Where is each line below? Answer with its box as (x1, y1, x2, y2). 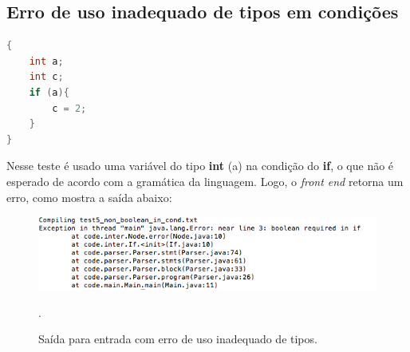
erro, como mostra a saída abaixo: (6, 188, 172, 205)
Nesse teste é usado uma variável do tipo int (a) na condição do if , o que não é (6, 157, 394, 174)
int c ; (29, 71, 64, 83)
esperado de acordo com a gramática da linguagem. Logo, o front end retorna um (6, 172, 404, 189)
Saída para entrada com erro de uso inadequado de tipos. (38, 330, 317, 347)
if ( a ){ (29, 86, 69, 98)
